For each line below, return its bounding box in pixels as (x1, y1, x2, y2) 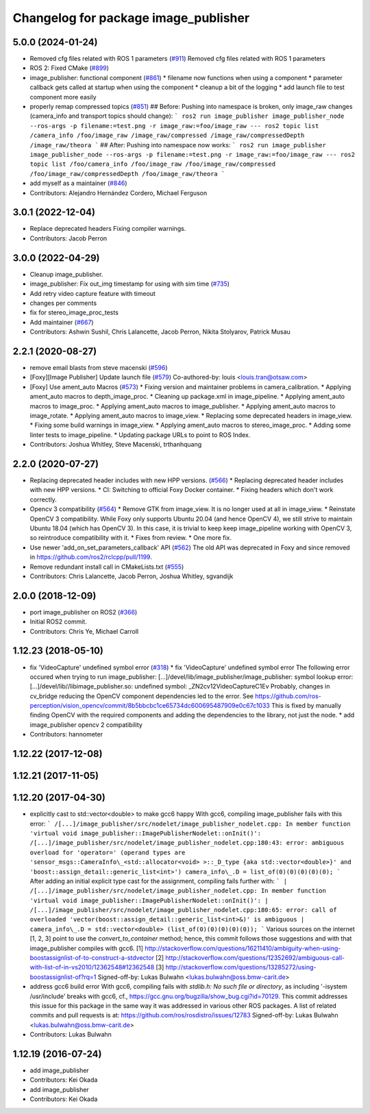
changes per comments (29, 299, 97, 307)
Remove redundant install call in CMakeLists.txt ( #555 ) (29, 562, 184, 571)
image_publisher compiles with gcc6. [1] (29, 944, 144, 952)
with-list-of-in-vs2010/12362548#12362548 (29, 963, 155, 971)
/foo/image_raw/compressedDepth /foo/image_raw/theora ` (29, 170, 225, 177)
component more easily (29, 92, 97, 101)
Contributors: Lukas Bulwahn (29, 1030, 112, 1039)
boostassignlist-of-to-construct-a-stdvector (29, 954, 154, 962)
